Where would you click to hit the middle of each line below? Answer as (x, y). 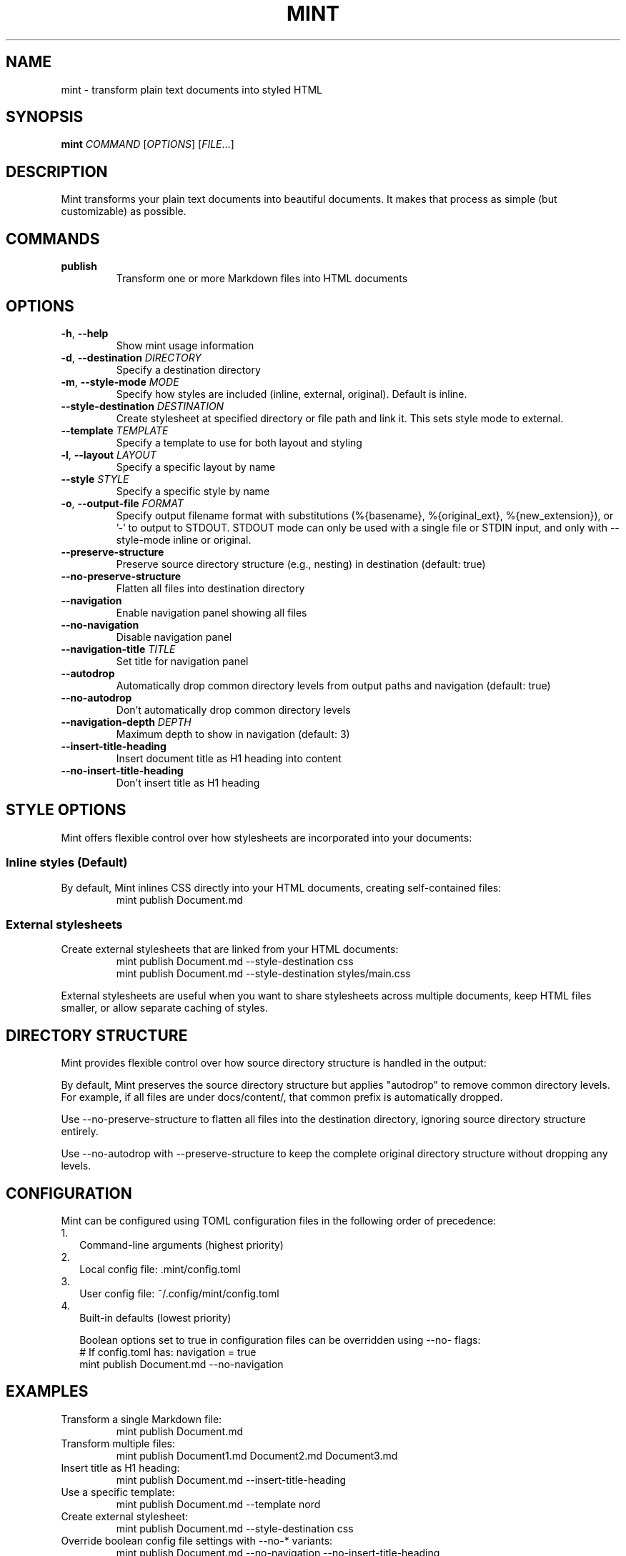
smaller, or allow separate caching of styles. (164, 1008)
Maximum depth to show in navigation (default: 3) (233, 734)
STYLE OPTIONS (66, 810)
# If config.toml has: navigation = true (168, 1352)
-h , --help (85, 333)
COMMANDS (53, 239)
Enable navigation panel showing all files (212, 612)
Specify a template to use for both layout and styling (239, 442)
